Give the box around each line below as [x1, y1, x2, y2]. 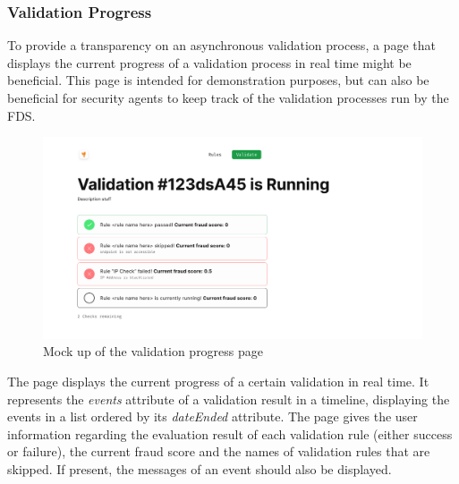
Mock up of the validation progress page [43, 342, 264, 361]
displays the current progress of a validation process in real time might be [7, 53, 412, 72]
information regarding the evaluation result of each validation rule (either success [7, 424, 453, 443]
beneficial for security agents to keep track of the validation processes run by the [7, 89, 449, 106]
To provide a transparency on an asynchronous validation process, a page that [7, 36, 436, 55]
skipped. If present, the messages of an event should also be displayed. [7, 460, 392, 478]
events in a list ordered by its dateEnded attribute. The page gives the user [7, 407, 418, 426]
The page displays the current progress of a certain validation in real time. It [7, 372, 429, 391]
